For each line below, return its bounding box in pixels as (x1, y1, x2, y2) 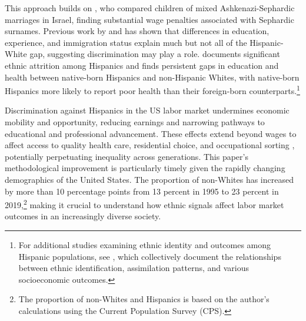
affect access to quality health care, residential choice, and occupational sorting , (5, 139, 295, 151)
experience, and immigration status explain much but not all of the (5, 36, 247, 48)
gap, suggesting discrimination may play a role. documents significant (29, 48, 280, 60)
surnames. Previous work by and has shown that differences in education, (5, 25, 270, 37)
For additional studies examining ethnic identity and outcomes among (18, 239, 271, 250)
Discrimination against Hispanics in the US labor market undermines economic (5, 104, 290, 116)
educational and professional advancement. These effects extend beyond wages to (5, 127, 297, 139)
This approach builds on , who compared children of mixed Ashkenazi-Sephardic (5, 2, 295, 14)
